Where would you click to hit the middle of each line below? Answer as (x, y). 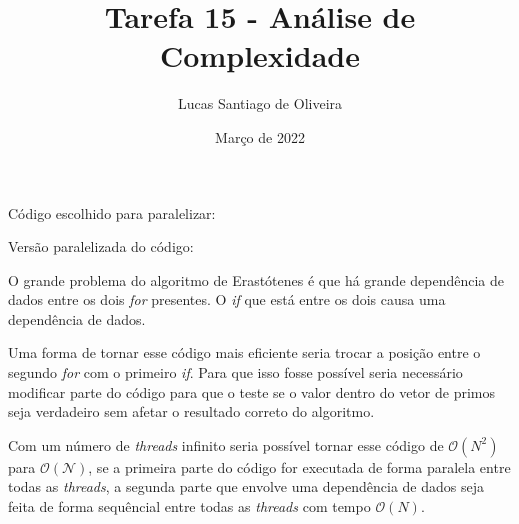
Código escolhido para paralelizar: (112, 212)
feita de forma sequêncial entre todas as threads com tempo (189, 506)
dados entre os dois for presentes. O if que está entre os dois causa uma (227, 299)
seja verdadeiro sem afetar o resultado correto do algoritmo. (191, 411)
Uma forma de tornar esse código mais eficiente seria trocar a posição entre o (244, 352)
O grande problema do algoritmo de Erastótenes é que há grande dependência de (256, 279)
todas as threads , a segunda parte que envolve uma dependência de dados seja (246, 486)
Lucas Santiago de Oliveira (260, 103)
